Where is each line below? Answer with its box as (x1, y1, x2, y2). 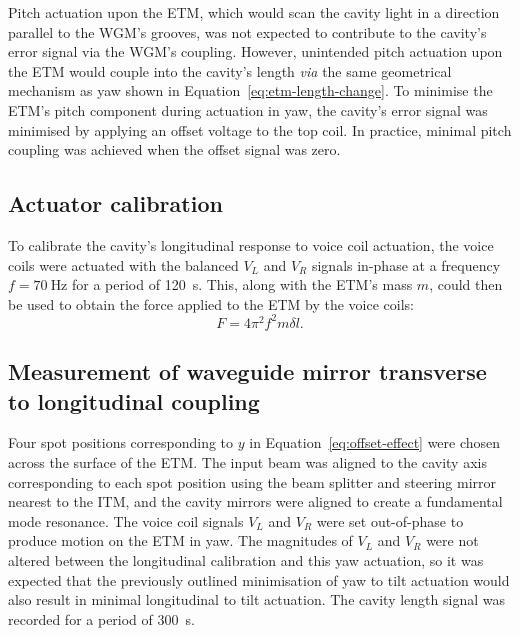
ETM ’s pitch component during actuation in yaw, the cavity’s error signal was (8, 99, 488, 120)
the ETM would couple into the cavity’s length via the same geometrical (8, 60, 452, 81)
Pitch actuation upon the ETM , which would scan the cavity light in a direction (8, 2, 500, 22)
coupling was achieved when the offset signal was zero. (8, 139, 341, 160)
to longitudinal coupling (8, 385, 260, 416)
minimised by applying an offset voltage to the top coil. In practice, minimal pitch (8, 119, 512, 140)
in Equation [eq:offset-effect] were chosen (249, 432, 501, 453)
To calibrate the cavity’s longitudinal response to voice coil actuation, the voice (8, 234, 494, 255)
